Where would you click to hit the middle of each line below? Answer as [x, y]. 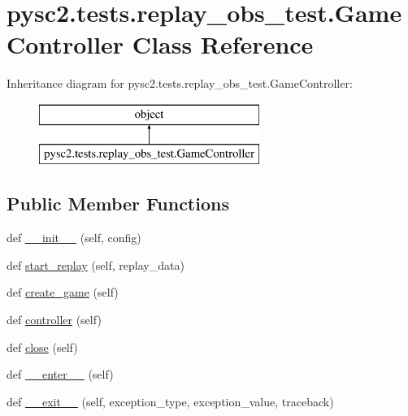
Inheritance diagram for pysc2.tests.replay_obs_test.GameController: [180, 83]
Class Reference [223, 44]
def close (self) [42, 347]
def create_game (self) [63, 292]
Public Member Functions [118, 204]
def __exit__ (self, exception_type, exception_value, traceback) [170, 401]
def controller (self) [54, 320]
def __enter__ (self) [60, 374]
